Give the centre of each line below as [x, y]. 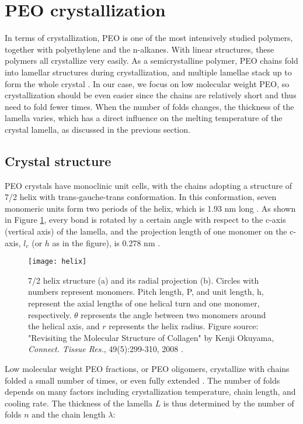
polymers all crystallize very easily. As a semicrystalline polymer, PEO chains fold [151, 61]
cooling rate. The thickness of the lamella [79, 403]
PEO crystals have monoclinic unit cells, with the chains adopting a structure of [149, 185]
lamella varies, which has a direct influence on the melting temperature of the [144, 118]
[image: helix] [58, 262]
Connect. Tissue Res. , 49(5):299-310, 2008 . [106, 349]
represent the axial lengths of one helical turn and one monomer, [144, 303]
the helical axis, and [64, 326]
